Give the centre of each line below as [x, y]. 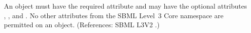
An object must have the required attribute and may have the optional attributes [125, 6]
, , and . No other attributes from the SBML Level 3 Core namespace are [114, 15]
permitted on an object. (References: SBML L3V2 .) [82, 25]
